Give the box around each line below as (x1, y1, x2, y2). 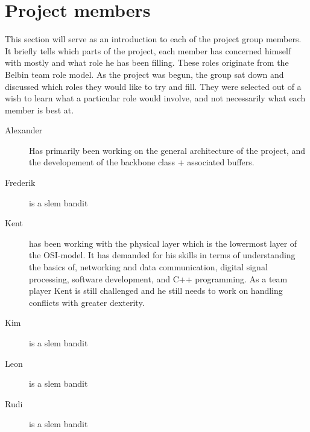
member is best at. (5, 103, 74, 116)
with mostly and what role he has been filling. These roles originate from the (5, 56, 289, 69)
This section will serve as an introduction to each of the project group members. (5, 33, 302, 45)
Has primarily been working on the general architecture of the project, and (29, 144, 306, 156)
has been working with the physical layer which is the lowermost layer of (29, 237, 297, 249)
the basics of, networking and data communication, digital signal (29, 261, 268, 273)
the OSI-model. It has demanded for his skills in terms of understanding (29, 249, 296, 261)
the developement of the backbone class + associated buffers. (29, 156, 255, 168)
